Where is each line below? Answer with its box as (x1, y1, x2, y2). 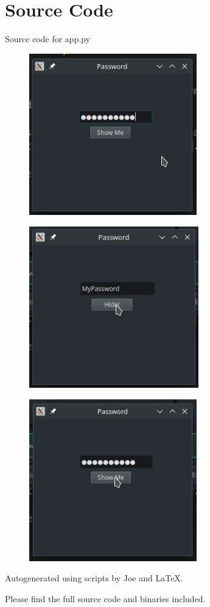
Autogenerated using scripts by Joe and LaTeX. (5, 572, 183, 584)
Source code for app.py (5, 32, 91, 45)
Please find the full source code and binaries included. (5, 592, 206, 605)
